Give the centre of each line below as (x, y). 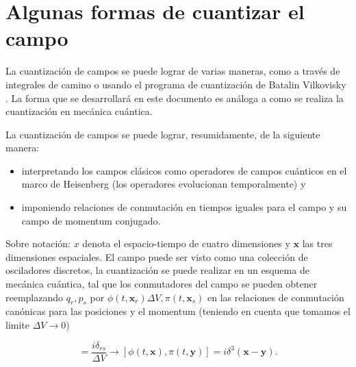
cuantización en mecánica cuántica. (79, 111)
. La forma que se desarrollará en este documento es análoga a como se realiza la (175, 98)
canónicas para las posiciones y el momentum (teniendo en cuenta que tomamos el (178, 311)
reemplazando (35, 297)
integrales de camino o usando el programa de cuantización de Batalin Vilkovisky (176, 84)
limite (17, 325)
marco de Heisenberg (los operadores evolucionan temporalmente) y (164, 184)
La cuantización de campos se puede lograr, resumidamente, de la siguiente (163, 134)
